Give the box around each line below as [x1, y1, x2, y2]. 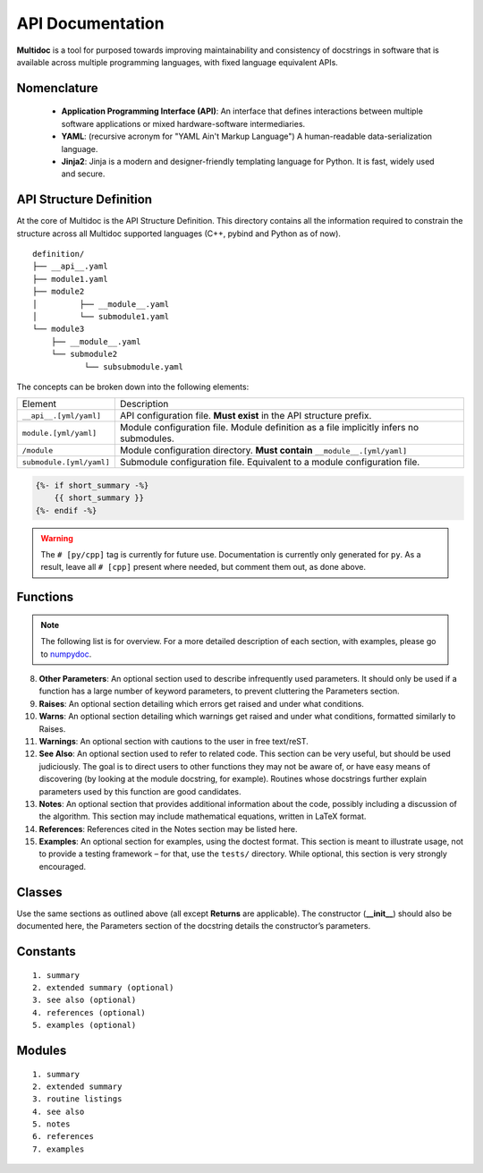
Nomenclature [16, 81, 98, 96]
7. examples [32, 1143, 85, 1154]
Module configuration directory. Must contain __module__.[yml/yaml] [119, 444, 407, 456]
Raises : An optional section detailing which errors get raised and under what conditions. [38, 698, 364, 709]
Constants [16, 944, 76, 959]
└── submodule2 [50, 349, 118, 360]
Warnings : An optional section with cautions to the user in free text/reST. [38, 735, 309, 746]
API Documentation [16, 13, 165, 33]
